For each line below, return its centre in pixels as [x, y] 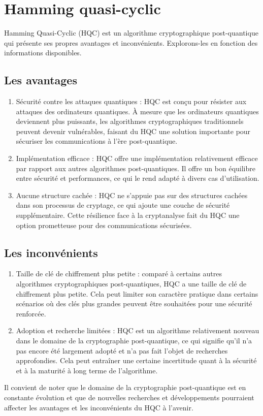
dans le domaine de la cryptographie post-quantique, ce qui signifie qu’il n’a [134, 340]
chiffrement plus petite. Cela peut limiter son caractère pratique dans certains [137, 293]
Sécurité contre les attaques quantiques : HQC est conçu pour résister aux [131, 101]
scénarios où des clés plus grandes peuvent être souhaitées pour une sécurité [134, 303]
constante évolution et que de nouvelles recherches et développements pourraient [129, 397]
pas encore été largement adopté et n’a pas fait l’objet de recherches [122, 350]
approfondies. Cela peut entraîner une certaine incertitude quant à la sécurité [136, 360]
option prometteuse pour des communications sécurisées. [104, 225]
